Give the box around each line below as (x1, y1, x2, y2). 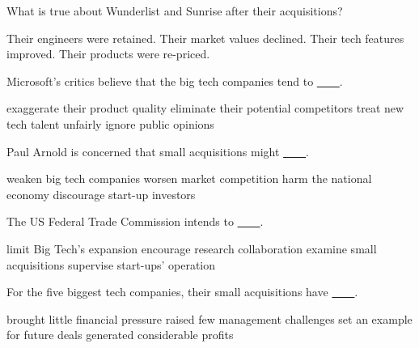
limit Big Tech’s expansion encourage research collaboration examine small (6, 240, 377, 257)
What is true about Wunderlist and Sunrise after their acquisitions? (6, 2, 343, 19)
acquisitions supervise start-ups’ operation (6, 256, 216, 273)
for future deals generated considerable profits (6, 326, 234, 343)
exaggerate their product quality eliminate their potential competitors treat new (6, 100, 404, 117)
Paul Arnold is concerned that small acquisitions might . (6, 142, 309, 159)
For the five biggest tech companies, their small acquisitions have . (6, 283, 358, 300)
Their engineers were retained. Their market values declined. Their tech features (6, 29, 404, 46)
